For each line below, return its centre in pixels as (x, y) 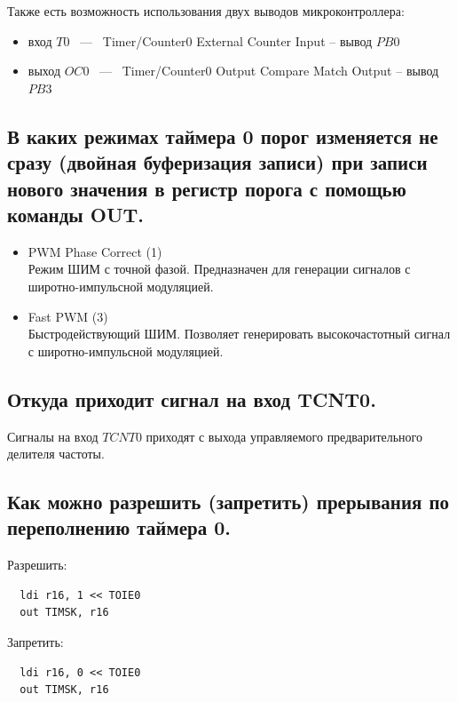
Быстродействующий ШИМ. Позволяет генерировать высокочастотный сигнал (239, 334)
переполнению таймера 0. (119, 527)
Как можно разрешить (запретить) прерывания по (228, 502)
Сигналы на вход (53, 436)
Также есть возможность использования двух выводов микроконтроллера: (206, 11)
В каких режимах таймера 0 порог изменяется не (223, 136)
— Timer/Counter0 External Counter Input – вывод (226, 40)
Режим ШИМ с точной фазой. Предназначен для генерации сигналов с (219, 269)
